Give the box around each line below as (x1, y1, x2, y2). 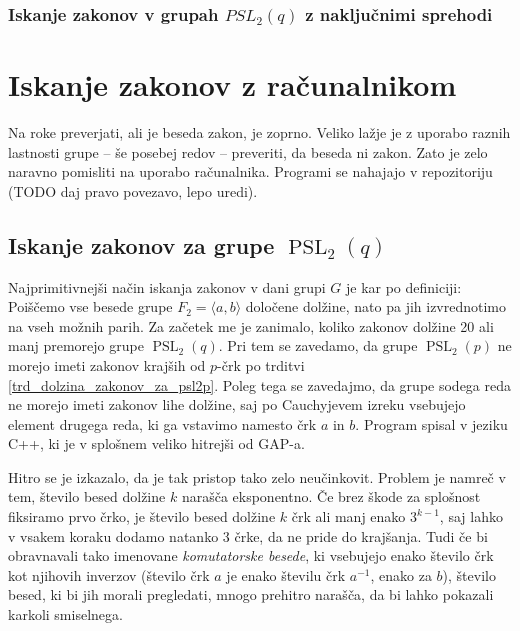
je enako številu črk (226, 564, 346, 585)
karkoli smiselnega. (8, 604, 123, 625)
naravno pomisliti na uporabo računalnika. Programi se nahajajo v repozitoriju (8, 161, 493, 182)
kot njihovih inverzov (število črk (8, 564, 210, 585)
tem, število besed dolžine (8, 486, 166, 507)
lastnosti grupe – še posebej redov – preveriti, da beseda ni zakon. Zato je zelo (8, 141, 488, 162)
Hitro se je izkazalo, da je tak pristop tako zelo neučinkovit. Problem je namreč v (8, 466, 506, 487)
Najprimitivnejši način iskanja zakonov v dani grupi (8, 276, 326, 297)
